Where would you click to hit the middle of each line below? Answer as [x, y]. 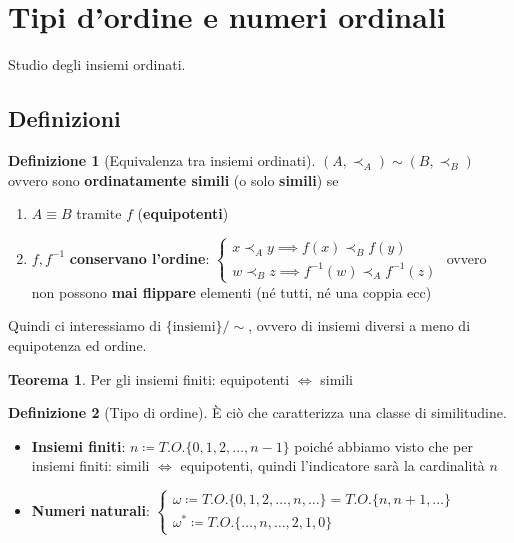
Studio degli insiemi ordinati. [97, 64]
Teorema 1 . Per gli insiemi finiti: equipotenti [149, 378]
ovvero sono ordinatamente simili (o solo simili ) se [173, 179]
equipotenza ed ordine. [77, 344]
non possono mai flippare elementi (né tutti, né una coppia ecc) [231, 291]
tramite [99, 213]
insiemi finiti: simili [90, 465]
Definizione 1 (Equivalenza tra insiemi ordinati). [162, 159]
